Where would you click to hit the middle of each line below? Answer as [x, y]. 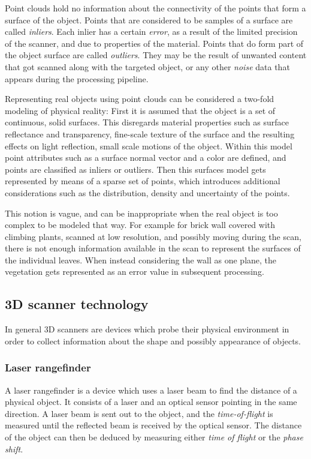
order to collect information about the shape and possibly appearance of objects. [153, 340]
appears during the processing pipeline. [77, 78]
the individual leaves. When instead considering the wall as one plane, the [141, 259]
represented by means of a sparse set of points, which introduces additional [143, 181]
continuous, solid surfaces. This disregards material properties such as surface [147, 122]
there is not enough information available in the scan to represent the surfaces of [153, 248]
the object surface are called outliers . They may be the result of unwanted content [156, 55]
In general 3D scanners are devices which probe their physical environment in [147, 329]
